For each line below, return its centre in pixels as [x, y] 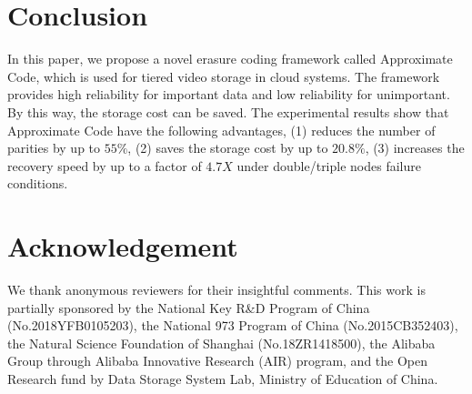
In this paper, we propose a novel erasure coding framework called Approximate [230, 59]
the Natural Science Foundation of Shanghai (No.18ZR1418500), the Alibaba [221, 343]
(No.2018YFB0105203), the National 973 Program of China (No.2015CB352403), [233, 325]
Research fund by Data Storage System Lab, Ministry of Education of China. [223, 378]
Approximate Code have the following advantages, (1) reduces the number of [221, 130]
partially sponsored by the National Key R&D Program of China [189, 307]
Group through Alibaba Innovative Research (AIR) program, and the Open [218, 361]
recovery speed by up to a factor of [105, 165]
